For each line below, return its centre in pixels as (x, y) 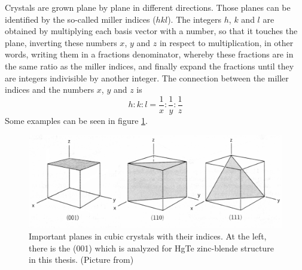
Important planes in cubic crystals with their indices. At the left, (148, 236)
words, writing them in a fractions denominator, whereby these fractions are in (149, 54)
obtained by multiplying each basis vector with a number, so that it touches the (151, 31)
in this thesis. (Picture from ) (81, 260)
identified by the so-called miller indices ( (80, 19)
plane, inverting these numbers (61, 42)
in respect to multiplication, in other (226, 42)
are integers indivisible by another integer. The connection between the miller (147, 78)
